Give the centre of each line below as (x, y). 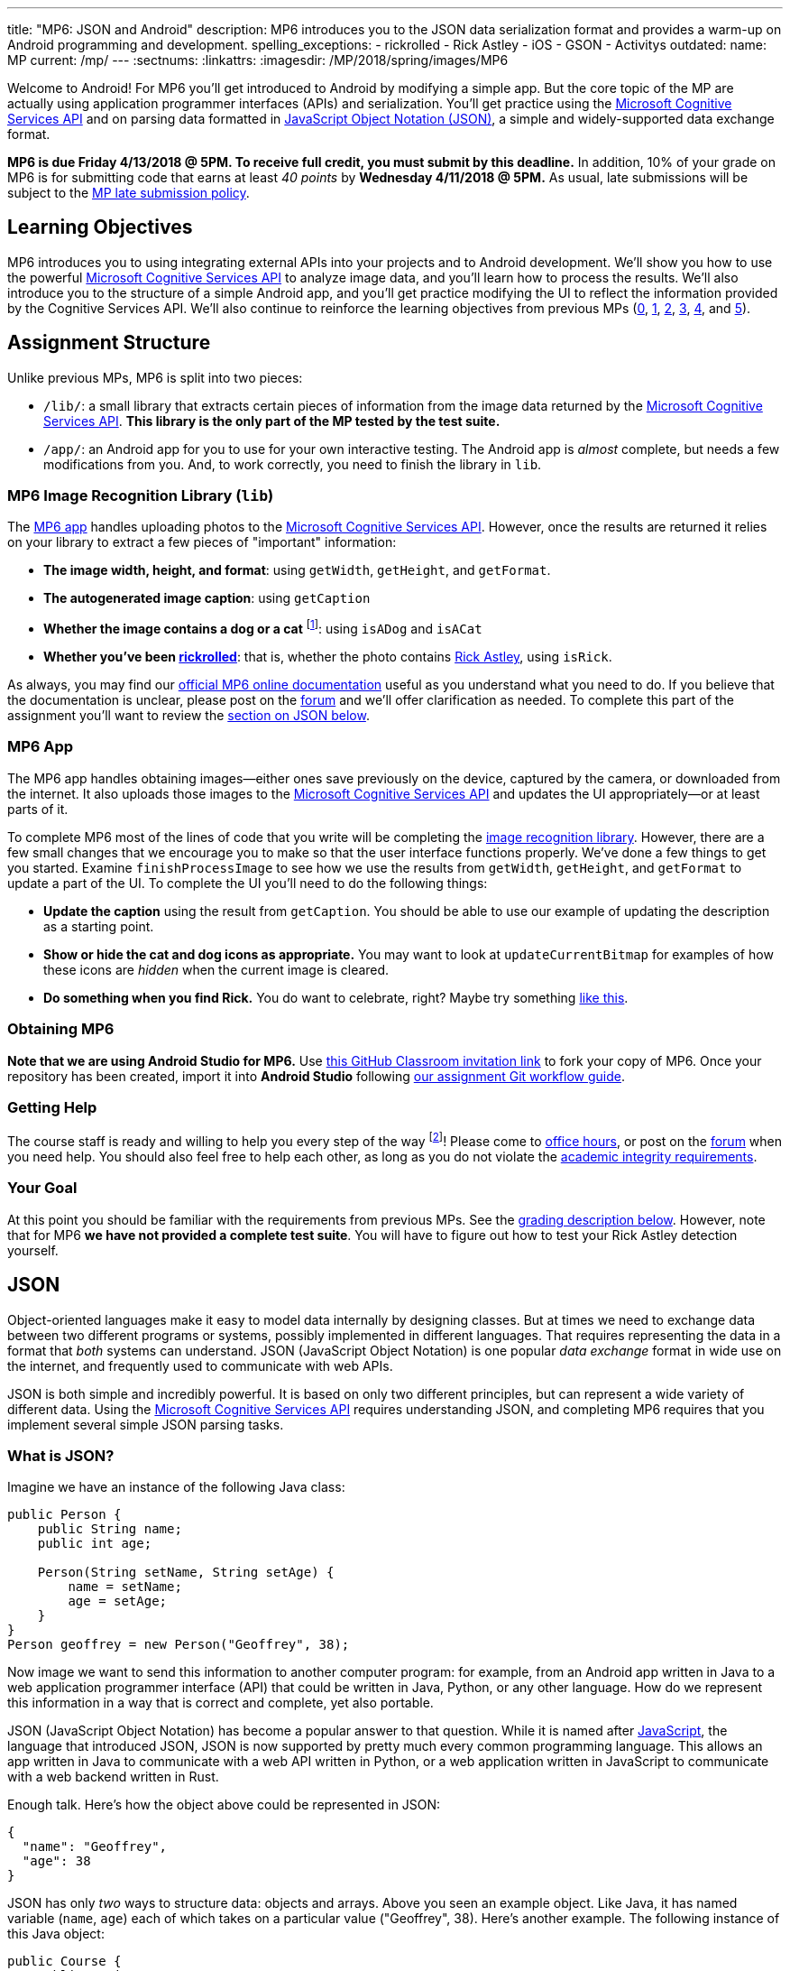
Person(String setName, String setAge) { (186, 1573)
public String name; (110, 1529)
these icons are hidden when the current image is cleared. (216, 969)
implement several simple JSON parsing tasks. (146, 1424)
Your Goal (42, 1188)
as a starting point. (99, 926)
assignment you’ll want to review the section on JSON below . (188, 716)
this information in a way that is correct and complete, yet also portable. (220, 1703)
